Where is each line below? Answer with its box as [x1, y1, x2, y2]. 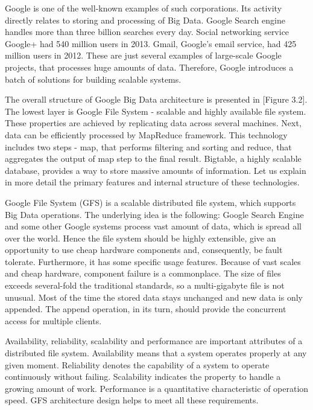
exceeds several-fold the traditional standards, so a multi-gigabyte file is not [5, 279, 285, 292]
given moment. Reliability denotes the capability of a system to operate [5, 358, 270, 371]
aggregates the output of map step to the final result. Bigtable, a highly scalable [5, 152, 302, 165]
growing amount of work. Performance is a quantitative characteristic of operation [5, 382, 309, 394]
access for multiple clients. [5, 314, 102, 327]
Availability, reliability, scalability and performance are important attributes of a [5, 335, 303, 347]
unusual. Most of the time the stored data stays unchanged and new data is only [5, 290, 303, 303]
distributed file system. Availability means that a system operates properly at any [5, 347, 307, 359]
